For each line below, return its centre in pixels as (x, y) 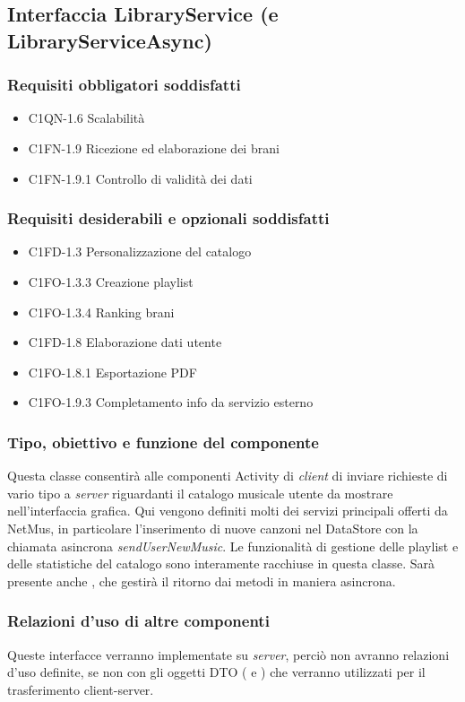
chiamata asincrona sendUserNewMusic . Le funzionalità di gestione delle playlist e (233, 546)
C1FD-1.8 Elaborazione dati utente (125, 342)
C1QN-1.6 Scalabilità (86, 118)
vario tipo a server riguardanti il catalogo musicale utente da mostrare (200, 493)
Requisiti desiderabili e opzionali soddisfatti (168, 218)
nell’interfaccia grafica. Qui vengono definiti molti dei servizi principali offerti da (228, 511)
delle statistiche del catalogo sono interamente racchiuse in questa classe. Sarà (221, 563)
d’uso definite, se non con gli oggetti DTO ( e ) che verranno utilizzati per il (216, 672)
